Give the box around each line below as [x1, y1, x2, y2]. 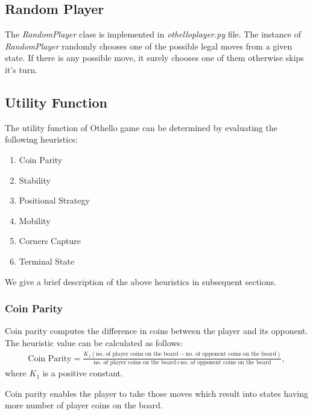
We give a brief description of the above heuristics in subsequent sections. [5, 275, 277, 288]
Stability [19, 173, 51, 186]
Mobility [19, 214, 51, 227]
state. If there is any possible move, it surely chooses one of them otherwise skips [5, 51, 304, 64]
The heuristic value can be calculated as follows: [5, 336, 183, 349]
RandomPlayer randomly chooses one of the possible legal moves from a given [5, 39, 292, 52]
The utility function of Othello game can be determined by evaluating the [5, 121, 277, 134]
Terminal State [19, 254, 75, 267]
